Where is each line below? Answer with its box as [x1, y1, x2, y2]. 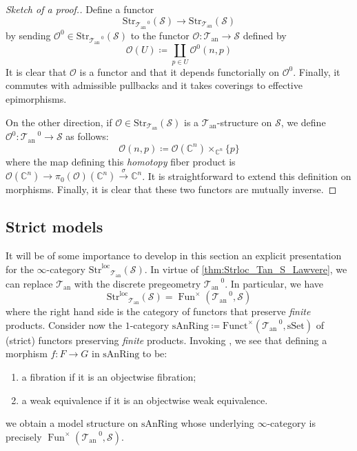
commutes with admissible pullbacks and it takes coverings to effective [6, 78, 303, 92]
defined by [243, 28, 287, 42]
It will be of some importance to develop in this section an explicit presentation [6, 248, 342, 263]
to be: [142, 346, 167, 361]
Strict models [6, 216, 103, 237]
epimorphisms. [6, 91, 67, 106]
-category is [267, 416, 316, 430]
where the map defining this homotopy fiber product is [6, 154, 236, 168]
